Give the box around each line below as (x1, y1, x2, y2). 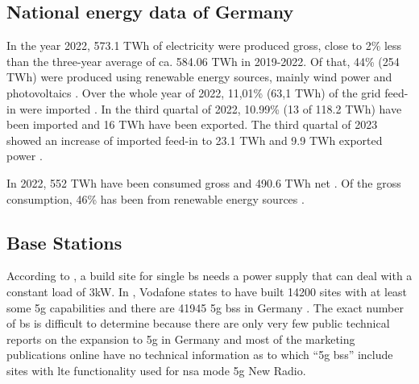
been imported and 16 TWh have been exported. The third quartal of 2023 (6, 116, 378, 133)
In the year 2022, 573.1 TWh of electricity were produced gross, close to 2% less (6, 37, 402, 54)
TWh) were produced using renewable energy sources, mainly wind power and (6, 68, 392, 85)
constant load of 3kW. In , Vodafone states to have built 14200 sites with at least (6, 283, 408, 299)
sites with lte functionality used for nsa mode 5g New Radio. (6, 361, 306, 378)
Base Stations (6, 229, 122, 254)
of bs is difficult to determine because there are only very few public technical (6, 315, 390, 332)
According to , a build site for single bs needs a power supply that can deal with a (6, 267, 413, 284)
